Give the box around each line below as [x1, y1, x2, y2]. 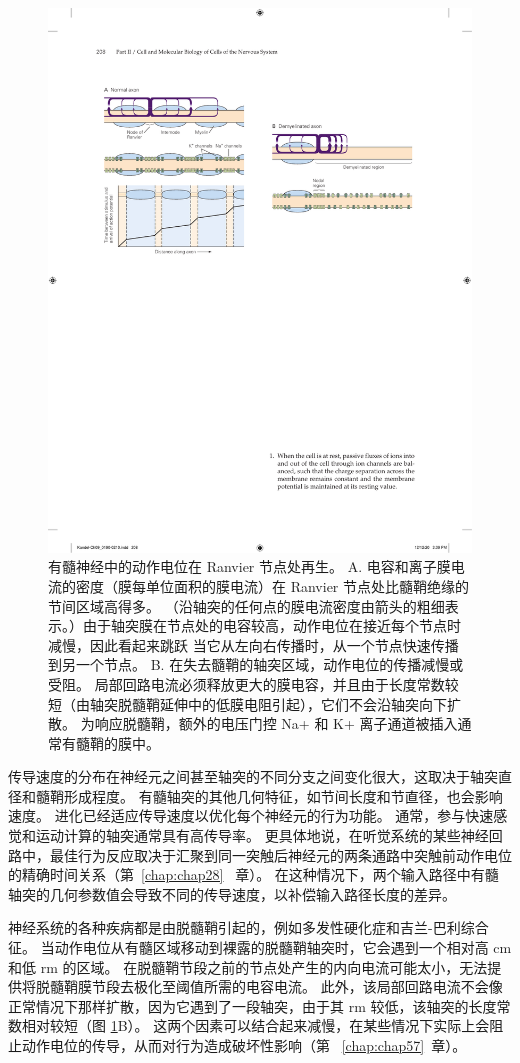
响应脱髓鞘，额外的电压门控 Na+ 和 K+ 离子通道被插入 [94, 713, 458, 734]
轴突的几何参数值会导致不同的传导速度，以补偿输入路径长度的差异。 [8, 883, 456, 904]
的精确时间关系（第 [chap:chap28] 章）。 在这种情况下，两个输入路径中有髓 [8, 864, 499, 885]
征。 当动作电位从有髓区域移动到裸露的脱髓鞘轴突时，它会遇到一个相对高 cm [8, 937, 512, 958]
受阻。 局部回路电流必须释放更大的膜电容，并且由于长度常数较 [48, 673, 459, 694]
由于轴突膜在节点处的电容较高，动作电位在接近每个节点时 [82, 615, 461, 636]
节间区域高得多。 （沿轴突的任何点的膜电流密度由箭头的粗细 [48, 595, 445, 616]
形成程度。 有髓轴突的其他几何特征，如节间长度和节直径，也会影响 [63, 785, 503, 806]
